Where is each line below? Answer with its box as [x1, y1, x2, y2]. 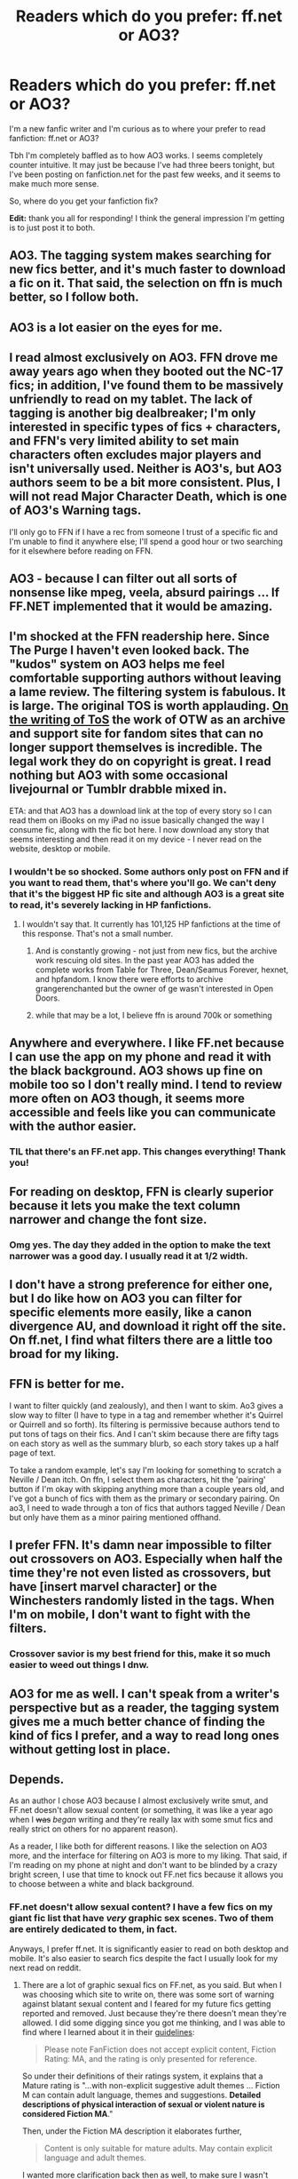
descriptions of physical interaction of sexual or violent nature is [21, 2099, 265, 2110]
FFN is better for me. [9, 1377, 125, 1392]
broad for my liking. [9, 1346, 120, 1361]
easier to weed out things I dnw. [9, 1659, 149, 1672]
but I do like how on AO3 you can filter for [9, 1291, 242, 1306]
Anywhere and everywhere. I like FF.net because [9, 1035, 285, 1050]
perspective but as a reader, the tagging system [9, 1700, 279, 1715]
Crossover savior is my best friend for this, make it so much [9, 1648, 271, 1660]
